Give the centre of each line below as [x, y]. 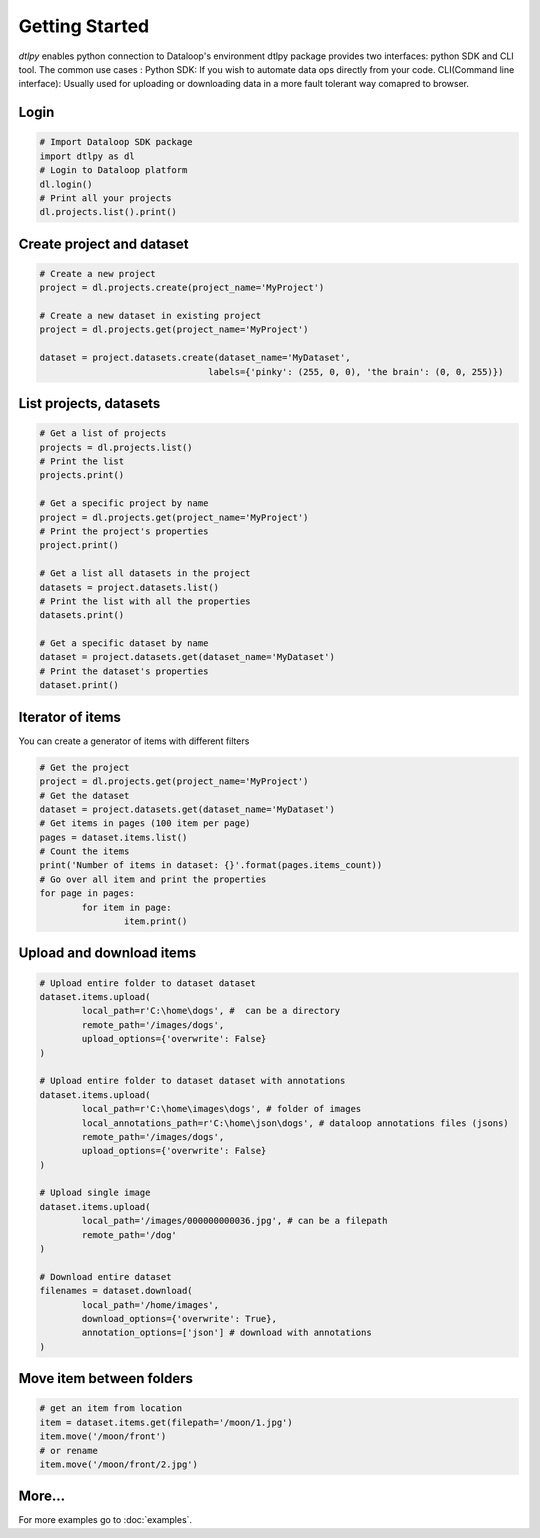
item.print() [155, 921]
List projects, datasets [89, 403]
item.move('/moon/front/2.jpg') [119, 1464]
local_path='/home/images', [150, 1304]
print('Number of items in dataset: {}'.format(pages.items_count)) [211, 865]
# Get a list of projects [103, 433]
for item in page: [126, 907]
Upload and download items [107, 953]
